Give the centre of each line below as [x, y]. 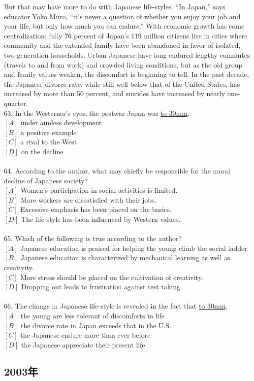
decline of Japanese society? [46, 180]
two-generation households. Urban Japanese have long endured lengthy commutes [127, 54]
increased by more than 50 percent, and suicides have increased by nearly [115, 93]
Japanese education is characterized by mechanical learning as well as [125, 258]
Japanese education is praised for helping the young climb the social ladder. [135, 248]
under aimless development [61, 122]
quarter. [16, 103]
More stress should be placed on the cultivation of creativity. [112, 277]
